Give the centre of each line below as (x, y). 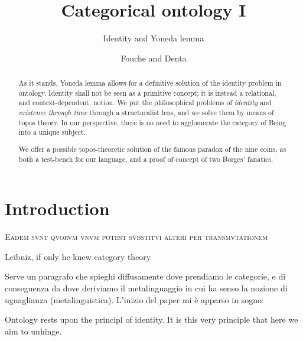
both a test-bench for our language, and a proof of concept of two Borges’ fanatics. (146, 159)
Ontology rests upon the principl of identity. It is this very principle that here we (151, 319)
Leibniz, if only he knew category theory (78, 256)
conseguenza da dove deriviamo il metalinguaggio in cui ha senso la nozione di (146, 288)
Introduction (57, 208)
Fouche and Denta (154, 58)
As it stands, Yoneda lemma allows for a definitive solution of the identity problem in (150, 83)
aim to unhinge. (33, 331)
